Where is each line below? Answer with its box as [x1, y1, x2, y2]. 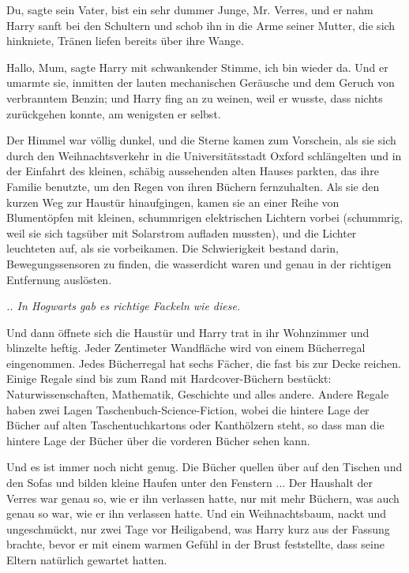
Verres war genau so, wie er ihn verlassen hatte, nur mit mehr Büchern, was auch [6, 489, 400, 506]
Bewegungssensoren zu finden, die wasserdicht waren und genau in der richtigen [6, 255, 392, 272]
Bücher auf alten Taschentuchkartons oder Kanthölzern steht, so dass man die [6, 417, 385, 433]
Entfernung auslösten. [6, 271, 112, 287]
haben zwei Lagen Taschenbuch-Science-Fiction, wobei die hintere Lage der [6, 401, 370, 418]
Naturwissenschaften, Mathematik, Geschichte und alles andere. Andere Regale [6, 386, 389, 403]
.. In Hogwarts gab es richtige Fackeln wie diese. [6, 298, 241, 314]
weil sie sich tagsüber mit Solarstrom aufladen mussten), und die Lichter [6, 224, 357, 241]
